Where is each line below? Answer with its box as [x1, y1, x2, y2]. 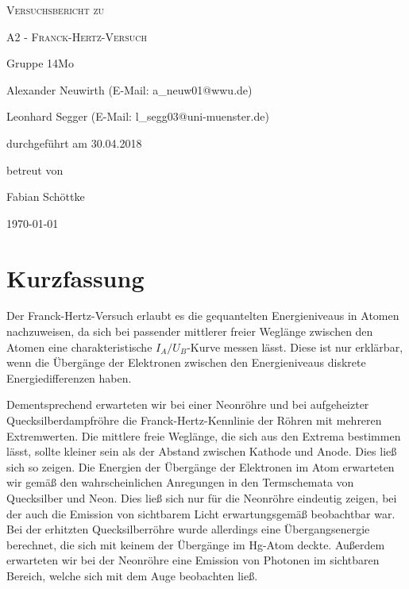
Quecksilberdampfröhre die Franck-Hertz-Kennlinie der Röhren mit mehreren [6, 412, 382, 429]
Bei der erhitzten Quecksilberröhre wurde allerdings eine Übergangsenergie [6, 521, 370, 537]
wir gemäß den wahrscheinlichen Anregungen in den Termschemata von [6, 474, 354, 491]
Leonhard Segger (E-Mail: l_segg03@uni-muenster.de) [6, 108, 269, 125]
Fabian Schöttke [6, 188, 85, 205]
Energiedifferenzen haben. [6, 369, 132, 386]
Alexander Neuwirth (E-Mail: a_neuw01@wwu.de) [6, 81, 253, 98]
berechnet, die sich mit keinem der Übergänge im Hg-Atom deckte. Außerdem [6, 536, 385, 552]
